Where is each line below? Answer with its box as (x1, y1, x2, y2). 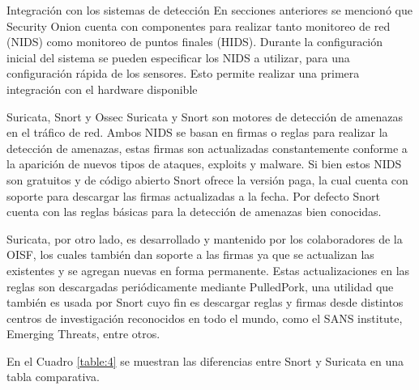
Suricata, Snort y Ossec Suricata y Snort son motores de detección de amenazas (6, 108, 404, 125)
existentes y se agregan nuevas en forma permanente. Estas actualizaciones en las (6, 261, 410, 278)
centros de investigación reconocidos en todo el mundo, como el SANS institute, (6, 309, 403, 326)
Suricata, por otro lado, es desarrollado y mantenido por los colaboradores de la (6, 230, 403, 247)
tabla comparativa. (6, 368, 100, 385)
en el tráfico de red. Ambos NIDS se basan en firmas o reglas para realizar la (6, 124, 388, 141)
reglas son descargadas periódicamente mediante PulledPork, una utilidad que (6, 278, 394, 295)
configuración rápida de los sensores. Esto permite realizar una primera (6, 65, 360, 82)
